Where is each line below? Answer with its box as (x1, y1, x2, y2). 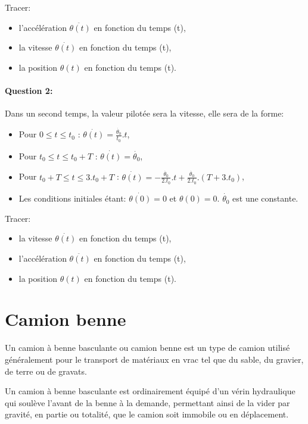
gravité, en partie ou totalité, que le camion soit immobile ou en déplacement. (5, 408, 289, 420)
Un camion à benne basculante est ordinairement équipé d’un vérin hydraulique (5, 385, 295, 397)
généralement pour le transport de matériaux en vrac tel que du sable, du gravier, (5, 353, 304, 365)
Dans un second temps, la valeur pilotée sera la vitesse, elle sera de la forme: (5, 107, 284, 120)
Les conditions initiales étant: (18, 192, 126, 205)
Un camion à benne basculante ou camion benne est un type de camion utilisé (5, 341, 290, 354)
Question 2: (5, 84, 53, 97)
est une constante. (232, 192, 298, 205)
